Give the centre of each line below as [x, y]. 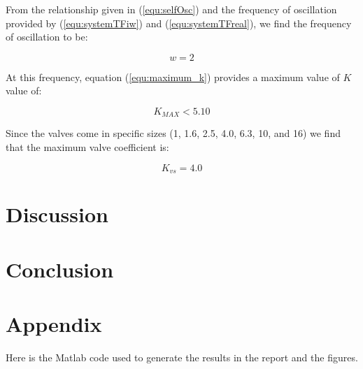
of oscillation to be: [47, 37]
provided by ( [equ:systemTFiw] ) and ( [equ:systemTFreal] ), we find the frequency [179, 23]
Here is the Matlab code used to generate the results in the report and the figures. [182, 357]
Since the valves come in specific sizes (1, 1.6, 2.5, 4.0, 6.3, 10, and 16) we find [173, 133]
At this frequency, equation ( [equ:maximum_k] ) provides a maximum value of [173, 77]
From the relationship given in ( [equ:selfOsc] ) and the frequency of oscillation [171, 9]
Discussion [57, 214]
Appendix [54, 324]
